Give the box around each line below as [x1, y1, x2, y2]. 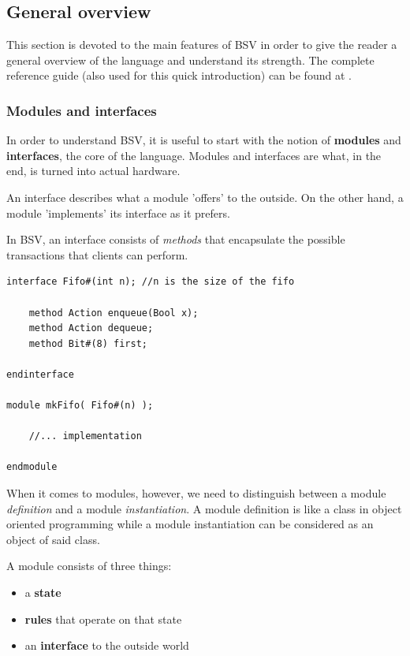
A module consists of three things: [6, 557, 172, 574]
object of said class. [6, 531, 100, 547]
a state [24, 584, 61, 601]
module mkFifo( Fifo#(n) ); [6, 400, 154, 412]
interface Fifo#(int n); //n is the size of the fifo [6, 276, 295, 288]
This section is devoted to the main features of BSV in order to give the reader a [6, 36, 397, 53]
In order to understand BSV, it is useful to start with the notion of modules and [6, 132, 401, 148]
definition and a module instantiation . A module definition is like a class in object [6, 500, 402, 516]
